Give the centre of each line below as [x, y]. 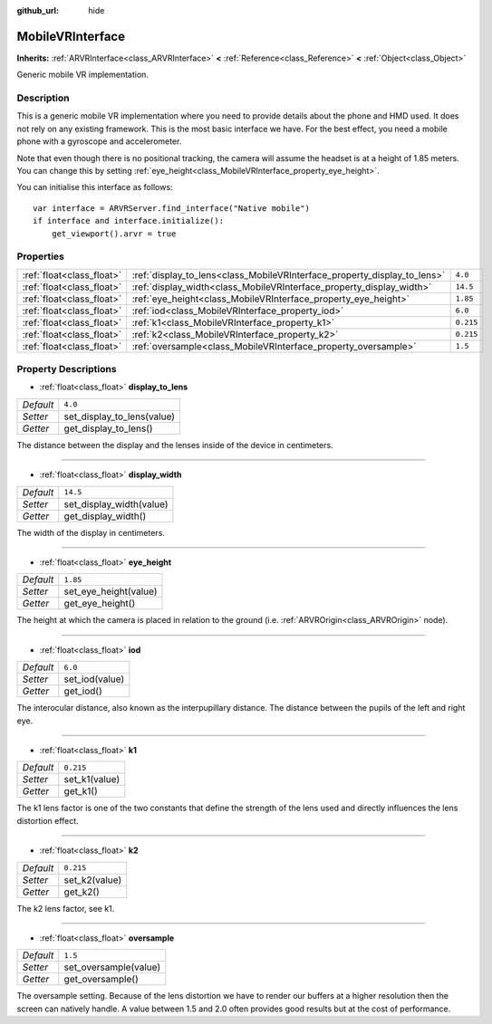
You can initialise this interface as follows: [95, 187]
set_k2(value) [93, 880]
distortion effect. [48, 820]
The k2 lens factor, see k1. [66, 908]
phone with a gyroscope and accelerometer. [99, 141]
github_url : [38, 10]
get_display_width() [105, 516]
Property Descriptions [67, 369]
